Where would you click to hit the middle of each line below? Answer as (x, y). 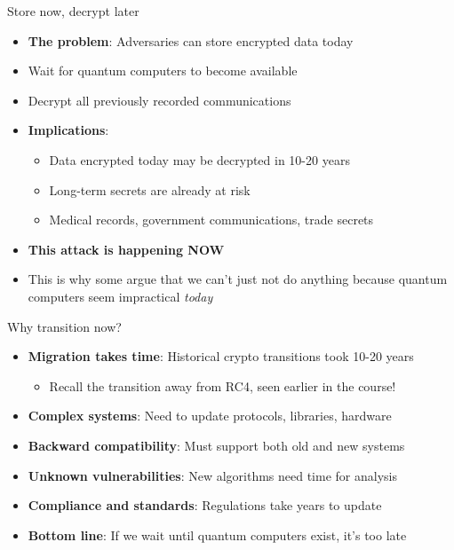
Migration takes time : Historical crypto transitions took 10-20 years (221, 356)
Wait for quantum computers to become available (163, 71)
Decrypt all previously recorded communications (159, 100)
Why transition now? (64, 326)
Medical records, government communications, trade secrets (211, 220)
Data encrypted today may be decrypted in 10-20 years (199, 159)
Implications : (68, 130)
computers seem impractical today (120, 296)
